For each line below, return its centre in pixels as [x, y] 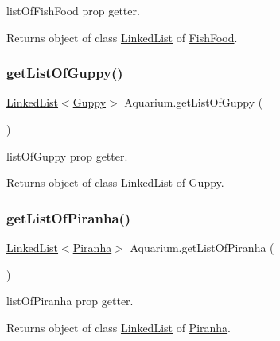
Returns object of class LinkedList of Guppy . [115, 182]
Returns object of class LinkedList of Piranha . [119, 327]
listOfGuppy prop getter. [67, 155]
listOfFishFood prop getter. [73, 10]
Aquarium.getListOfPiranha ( [202, 247]
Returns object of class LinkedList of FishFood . [122, 37]
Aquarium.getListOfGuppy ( [194, 102]
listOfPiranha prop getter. [70, 301]
